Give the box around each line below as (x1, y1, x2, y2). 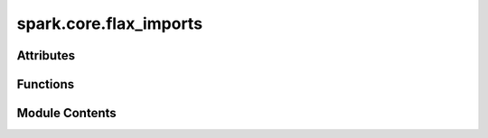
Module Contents (16, 106, 117, 121)
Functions (16, 77, 75, 92)
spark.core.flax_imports (16, 14, 203, 33)
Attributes (16, 48, 76, 63)
